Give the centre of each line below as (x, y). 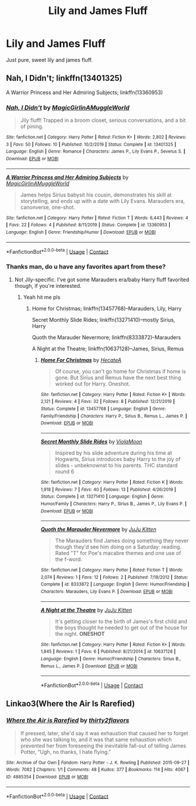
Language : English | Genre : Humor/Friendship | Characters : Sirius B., (111, 659)
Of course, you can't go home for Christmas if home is (120, 371)
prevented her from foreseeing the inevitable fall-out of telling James (103, 745)
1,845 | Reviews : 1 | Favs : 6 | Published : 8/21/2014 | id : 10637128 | (108, 652)
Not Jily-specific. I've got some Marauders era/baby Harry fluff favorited (102, 280)
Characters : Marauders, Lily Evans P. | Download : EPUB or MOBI (107, 592)
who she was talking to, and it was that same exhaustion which (96, 739)
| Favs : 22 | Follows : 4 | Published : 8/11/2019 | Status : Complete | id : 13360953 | (88, 225)
